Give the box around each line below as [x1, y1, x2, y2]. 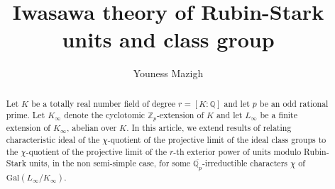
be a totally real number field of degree [31, 97, 176, 109]
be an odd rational [259, 97, 329, 109]
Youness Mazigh [133, 66, 204, 81]
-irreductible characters [202, 157, 287, 169]
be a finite [260, 109, 297, 121]
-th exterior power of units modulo [173, 145, 302, 157]
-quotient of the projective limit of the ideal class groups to [107, 133, 326, 145]
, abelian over [67, 122, 117, 134]
